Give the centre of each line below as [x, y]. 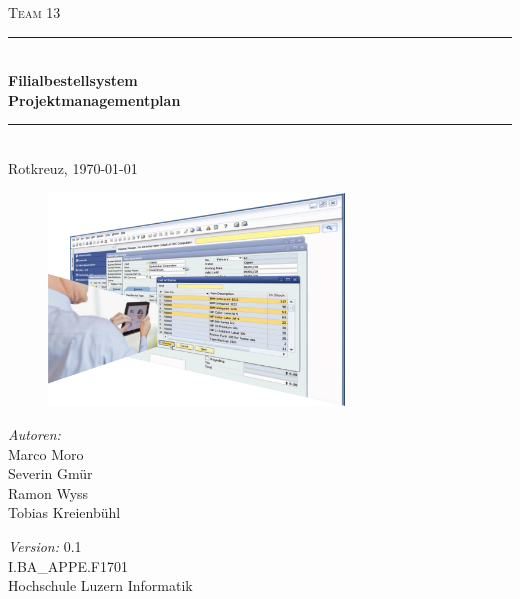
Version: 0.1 [45, 546]
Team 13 [34, 12]
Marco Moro [46, 453]
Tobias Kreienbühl [64, 512]
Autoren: [34, 434]
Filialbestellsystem [73, 80]
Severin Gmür [50, 473]
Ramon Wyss [48, 492]
